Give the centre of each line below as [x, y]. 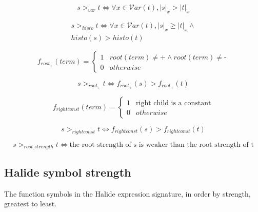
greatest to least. [31, 204]
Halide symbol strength [68, 172]
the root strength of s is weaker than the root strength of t [162, 144]
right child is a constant [174, 103]
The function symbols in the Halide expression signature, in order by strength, [127, 193]
